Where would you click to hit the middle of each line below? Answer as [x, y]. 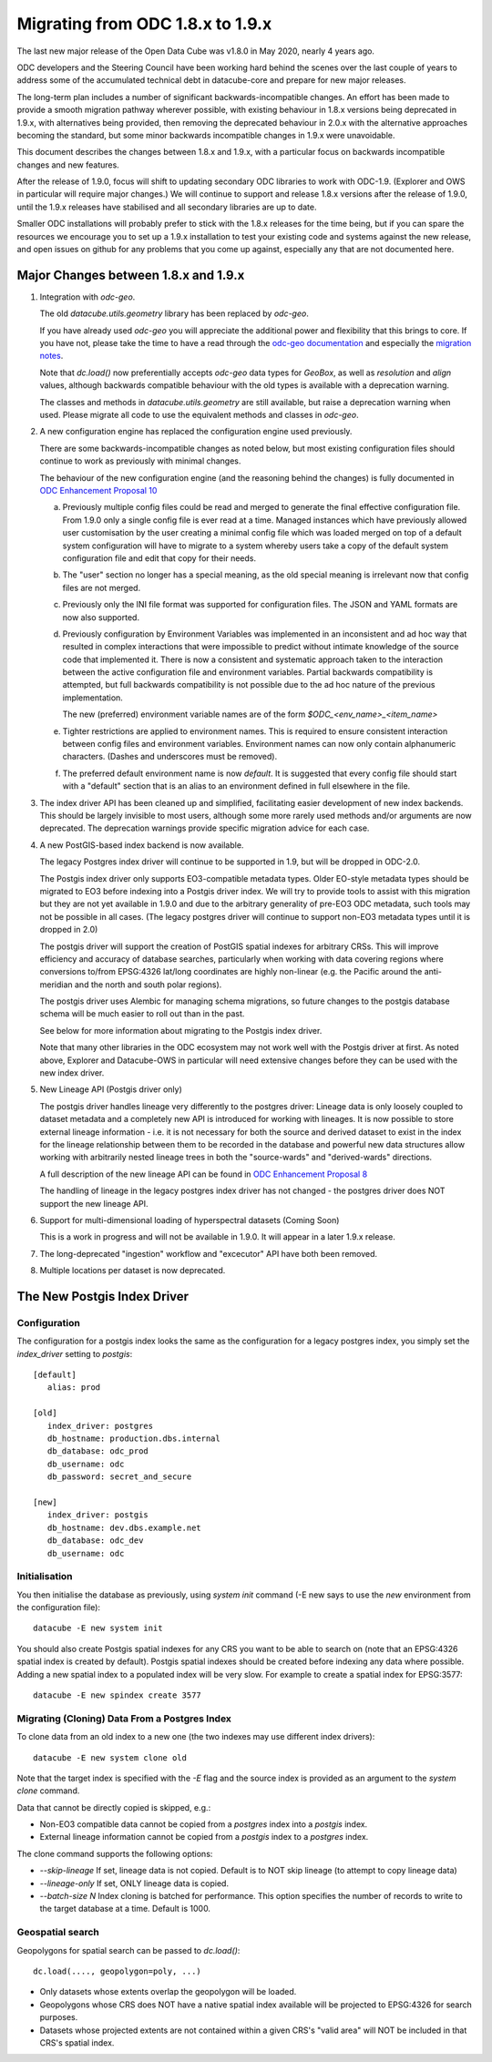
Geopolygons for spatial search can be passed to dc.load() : [128, 1950]
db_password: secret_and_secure [119, 1477]
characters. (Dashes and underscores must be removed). [170, 757]
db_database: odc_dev [95, 1541]
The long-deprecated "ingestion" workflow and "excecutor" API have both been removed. [209, 1253]
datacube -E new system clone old [110, 1757]
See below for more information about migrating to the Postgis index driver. [181, 1030]
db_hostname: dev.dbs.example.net [124, 1527]
